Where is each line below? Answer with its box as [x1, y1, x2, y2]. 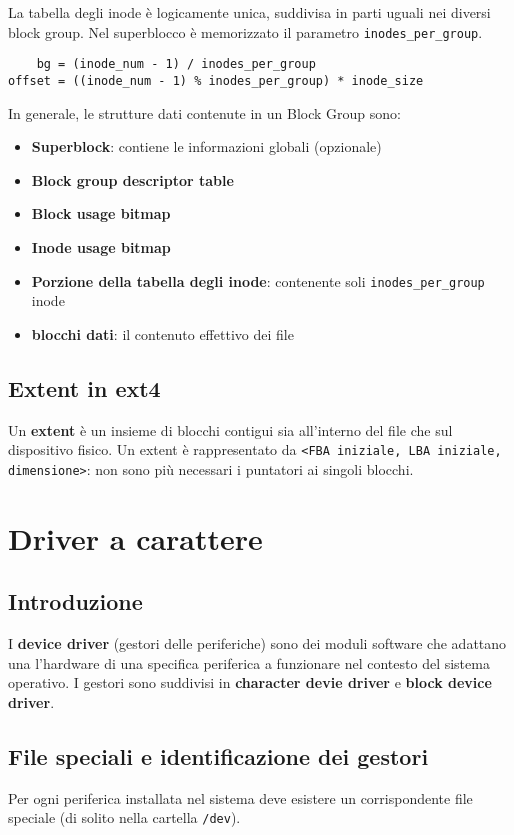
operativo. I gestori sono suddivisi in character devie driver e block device [8, 672, 492, 693]
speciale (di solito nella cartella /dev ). [8, 807, 241, 828]
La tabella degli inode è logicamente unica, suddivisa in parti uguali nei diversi [8, 2, 491, 22]
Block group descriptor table [31, 169, 234, 190]
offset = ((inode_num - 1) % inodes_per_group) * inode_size [8, 73, 424, 88]
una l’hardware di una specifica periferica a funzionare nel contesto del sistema [8, 652, 490, 673]
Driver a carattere [8, 517, 263, 558]
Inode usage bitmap [31, 236, 171, 257]
